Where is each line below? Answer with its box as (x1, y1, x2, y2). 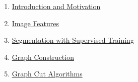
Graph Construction (12, 51, 74, 62)
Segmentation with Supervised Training (12, 35, 134, 45)
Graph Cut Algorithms (12, 68, 83, 79)
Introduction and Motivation (12, 1, 101, 11)
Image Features (12, 18, 59, 28)
